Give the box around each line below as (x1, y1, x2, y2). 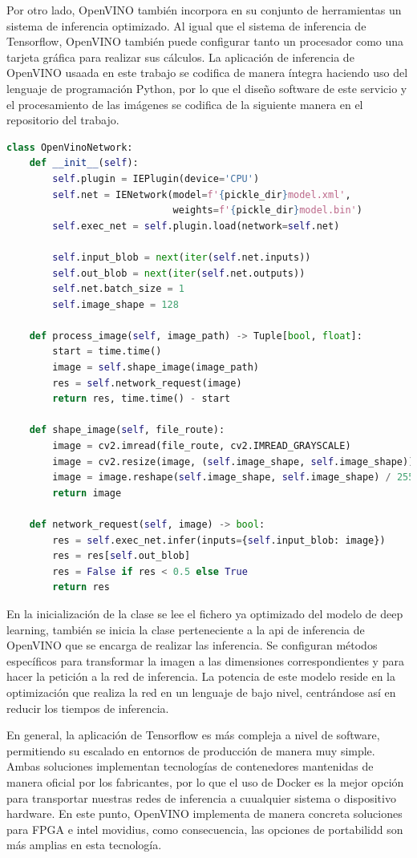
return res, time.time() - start (52, 393, 231, 405)
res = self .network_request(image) (52, 377, 242, 389)
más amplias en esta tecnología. (6, 836, 162, 853)
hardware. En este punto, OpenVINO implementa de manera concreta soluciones (6, 805, 403, 822)
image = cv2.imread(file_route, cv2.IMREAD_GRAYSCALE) (52, 440, 351, 452)
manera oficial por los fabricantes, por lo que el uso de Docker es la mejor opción (6, 773, 404, 790)
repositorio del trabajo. (6, 111, 119, 128)
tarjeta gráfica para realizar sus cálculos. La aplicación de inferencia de (6, 48, 354, 65)
